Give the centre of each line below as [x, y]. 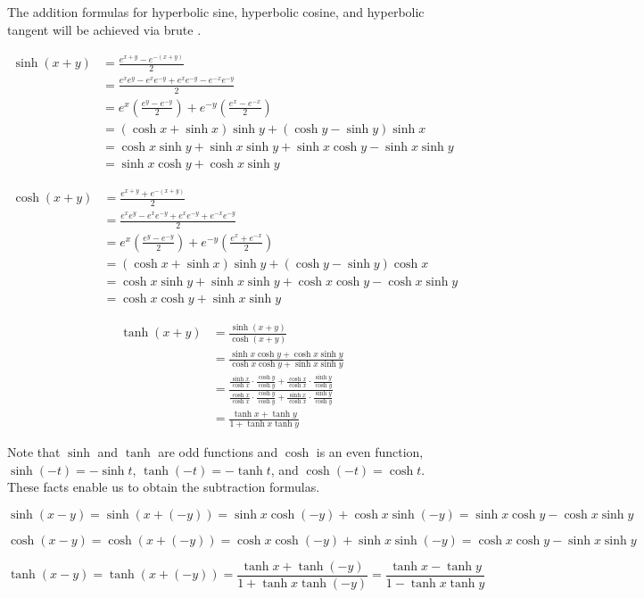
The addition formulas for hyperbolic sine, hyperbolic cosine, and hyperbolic [216, 12]
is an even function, [370, 452]
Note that [34, 452]
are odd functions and [218, 452]
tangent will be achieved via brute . [104, 29]
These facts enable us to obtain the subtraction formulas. [164, 487]
